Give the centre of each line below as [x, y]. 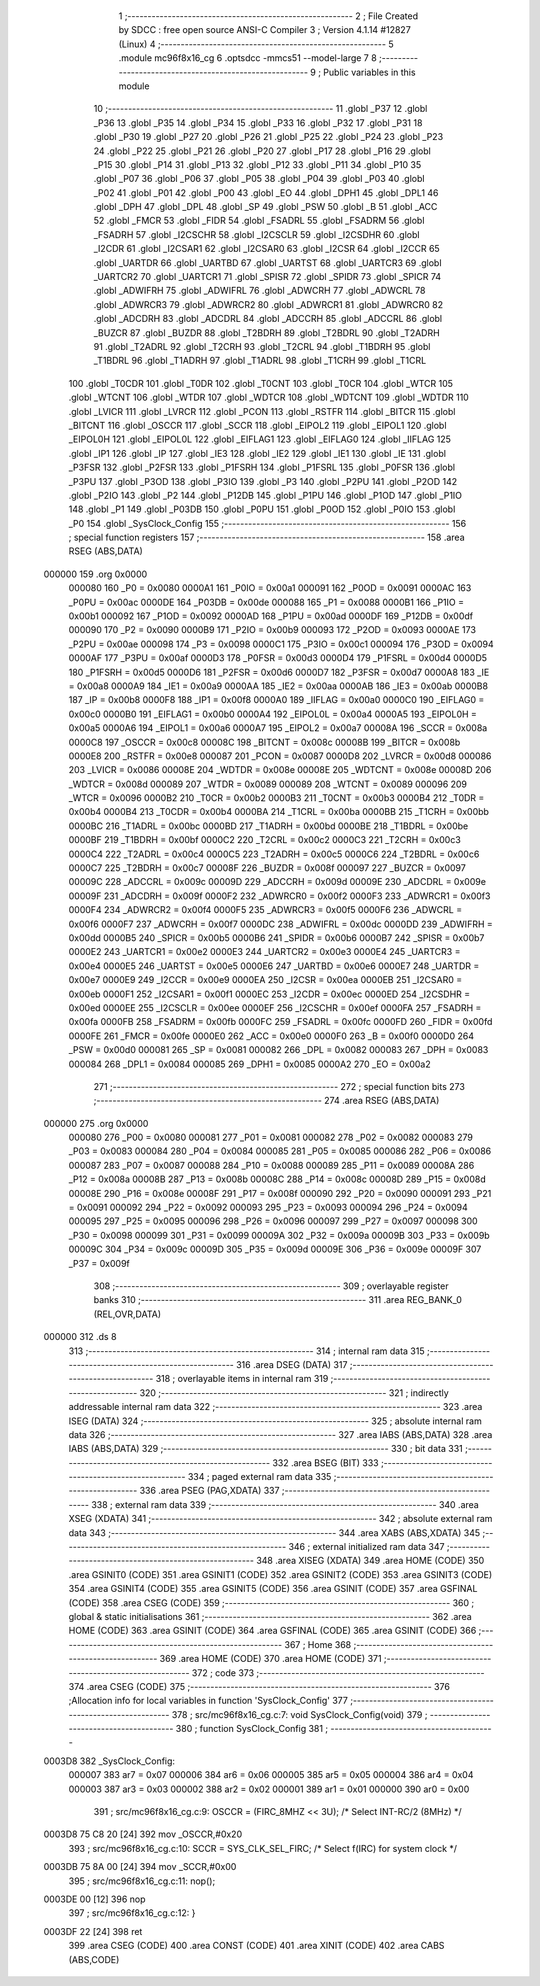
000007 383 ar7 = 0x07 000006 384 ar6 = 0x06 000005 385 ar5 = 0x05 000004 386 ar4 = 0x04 [271, 1775]
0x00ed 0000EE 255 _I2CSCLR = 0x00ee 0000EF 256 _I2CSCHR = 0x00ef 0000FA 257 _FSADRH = [275, 1007]
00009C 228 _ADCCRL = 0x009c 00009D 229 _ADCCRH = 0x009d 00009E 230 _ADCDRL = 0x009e [277, 882]
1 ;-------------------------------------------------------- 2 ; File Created [268, 16]
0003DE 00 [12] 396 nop [94, 1899]
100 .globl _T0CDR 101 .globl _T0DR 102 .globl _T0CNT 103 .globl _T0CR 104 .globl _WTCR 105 [261, 383]
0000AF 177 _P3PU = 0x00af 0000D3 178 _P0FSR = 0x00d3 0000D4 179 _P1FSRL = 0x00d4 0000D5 [278, 658]
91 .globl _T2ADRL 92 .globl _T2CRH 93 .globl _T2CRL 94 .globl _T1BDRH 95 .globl [262, 346]
